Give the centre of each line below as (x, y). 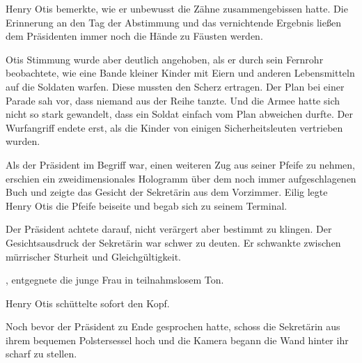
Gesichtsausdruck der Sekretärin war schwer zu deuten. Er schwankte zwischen (173, 242)
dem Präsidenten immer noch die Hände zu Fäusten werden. (134, 36)
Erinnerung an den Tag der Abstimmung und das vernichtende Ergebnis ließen (173, 22)
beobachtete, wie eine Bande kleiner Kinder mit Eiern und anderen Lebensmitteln (180, 73)
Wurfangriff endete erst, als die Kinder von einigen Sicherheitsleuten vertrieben (174, 127)
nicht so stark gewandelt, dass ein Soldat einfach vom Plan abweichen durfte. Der (179, 114)
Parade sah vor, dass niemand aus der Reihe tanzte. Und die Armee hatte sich (173, 100)
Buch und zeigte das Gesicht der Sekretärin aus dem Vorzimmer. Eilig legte (167, 192)
